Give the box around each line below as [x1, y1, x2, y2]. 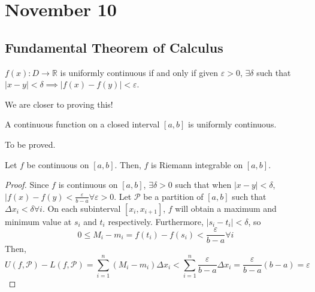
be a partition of [143, 190, 204, 202]
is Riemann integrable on [151, 158, 243, 171]
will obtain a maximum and [175, 202, 277, 214]
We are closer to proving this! [5, 98, 113, 110]
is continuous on [58, 178, 118, 191]
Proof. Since [5, 178, 49, 191]
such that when [175, 178, 232, 191]
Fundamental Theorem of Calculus [5, 38, 223, 56]
